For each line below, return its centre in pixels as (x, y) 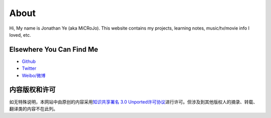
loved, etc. (20, 35)
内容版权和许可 (32, 90)
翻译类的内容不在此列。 (33, 108)
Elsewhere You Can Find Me (54, 49)
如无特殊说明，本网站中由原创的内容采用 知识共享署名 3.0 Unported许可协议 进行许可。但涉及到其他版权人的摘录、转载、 (133, 102)
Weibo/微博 (34, 75)
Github (29, 61)
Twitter (29, 68)
